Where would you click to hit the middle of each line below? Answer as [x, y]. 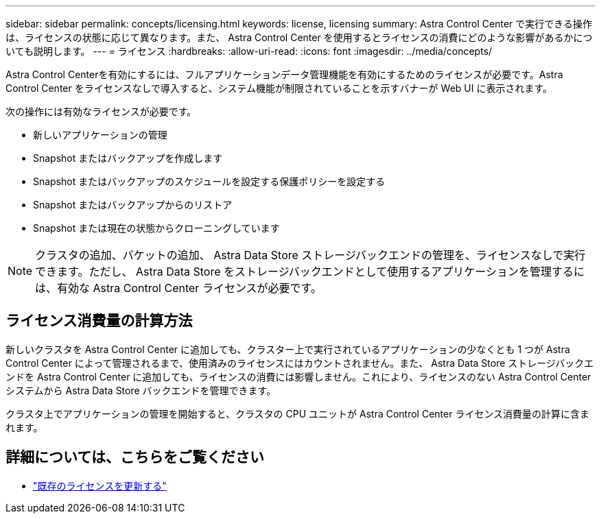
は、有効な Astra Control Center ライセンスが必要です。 [178, 288]
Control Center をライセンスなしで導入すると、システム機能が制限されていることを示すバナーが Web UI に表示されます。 [279, 88]
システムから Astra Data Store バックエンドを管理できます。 [141, 390]
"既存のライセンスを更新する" [100, 485]
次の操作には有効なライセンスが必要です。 [101, 111]
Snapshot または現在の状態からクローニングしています [156, 228]
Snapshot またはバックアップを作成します [128, 158]
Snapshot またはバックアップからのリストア [133, 205]
